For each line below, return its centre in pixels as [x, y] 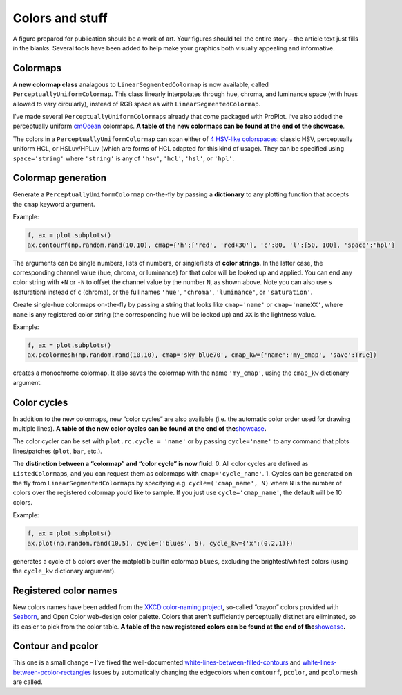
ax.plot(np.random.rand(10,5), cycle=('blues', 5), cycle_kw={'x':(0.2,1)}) [160, 543]
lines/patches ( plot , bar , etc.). [58, 451]
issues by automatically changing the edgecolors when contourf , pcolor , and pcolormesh [226, 672]
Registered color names [65, 590]
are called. [28, 682]
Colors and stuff [60, 18]
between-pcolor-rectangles [52, 672]
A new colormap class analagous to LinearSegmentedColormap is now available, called [141, 84]
